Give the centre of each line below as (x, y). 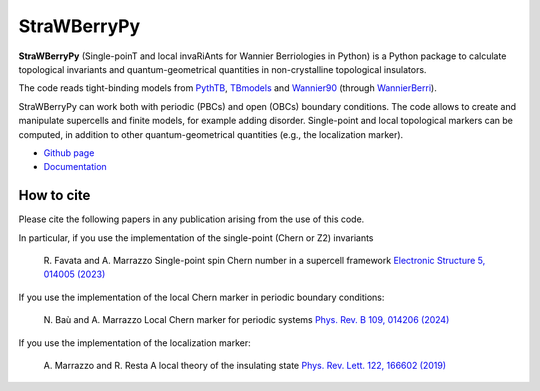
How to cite (54, 195)
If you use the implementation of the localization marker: (135, 342)
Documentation (75, 167)
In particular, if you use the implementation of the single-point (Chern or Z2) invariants (196, 237)
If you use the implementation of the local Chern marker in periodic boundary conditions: (201, 297)
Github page (69, 152)
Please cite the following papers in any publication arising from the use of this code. (191, 219)
